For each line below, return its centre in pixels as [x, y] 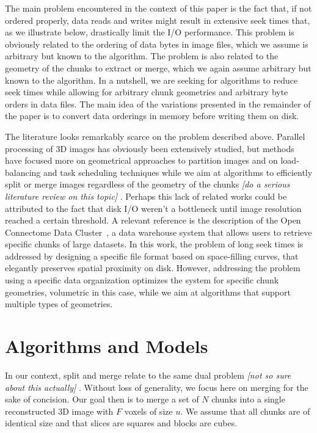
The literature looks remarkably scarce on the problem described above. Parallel [155, 136]
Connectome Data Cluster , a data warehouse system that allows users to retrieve [158, 232]
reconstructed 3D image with [59, 411]
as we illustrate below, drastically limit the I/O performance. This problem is [150, 32]
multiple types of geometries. [59, 304]
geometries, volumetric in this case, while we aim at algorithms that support [148, 292]
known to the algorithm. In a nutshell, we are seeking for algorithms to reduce [151, 80]
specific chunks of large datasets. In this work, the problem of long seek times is [154, 244]
